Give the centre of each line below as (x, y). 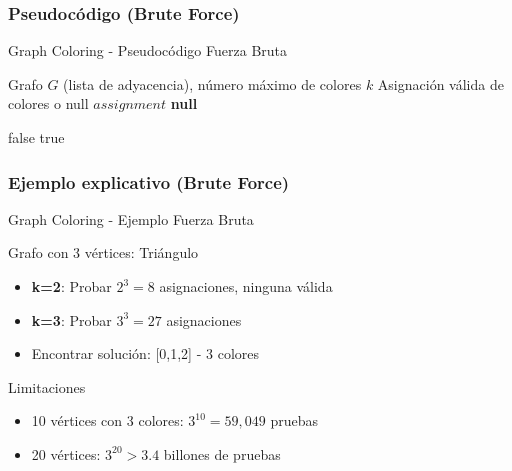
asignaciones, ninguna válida (246, 286)
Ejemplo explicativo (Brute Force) (149, 181)
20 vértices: (66, 453)
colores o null (48, 103)
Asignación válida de (440, 83)
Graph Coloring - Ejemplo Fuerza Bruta (131, 218)
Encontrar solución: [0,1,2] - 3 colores (145, 353)
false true (36, 137)
